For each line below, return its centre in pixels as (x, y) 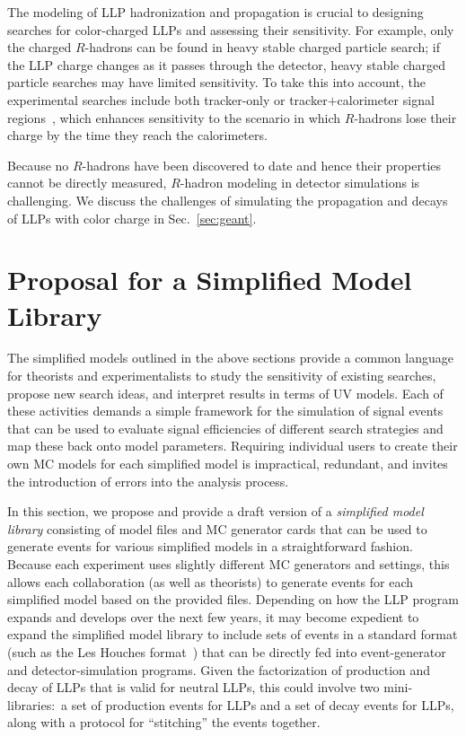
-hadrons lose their (405, 117)
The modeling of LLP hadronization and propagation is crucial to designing (215, 12)
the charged (40, 47)
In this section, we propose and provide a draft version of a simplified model (215, 511)
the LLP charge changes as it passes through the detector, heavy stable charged (227, 64)
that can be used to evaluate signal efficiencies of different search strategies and (225, 428)
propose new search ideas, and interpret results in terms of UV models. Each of (225, 393)
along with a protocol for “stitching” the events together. (164, 722)
